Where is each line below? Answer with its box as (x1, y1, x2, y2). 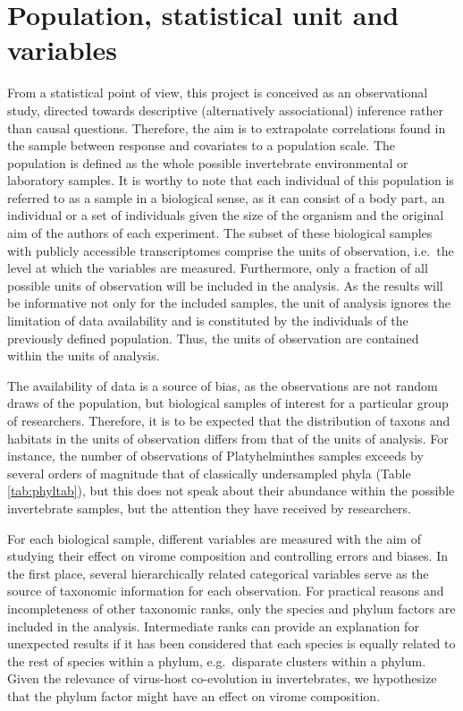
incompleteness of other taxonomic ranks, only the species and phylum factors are (7, 598, 456, 617)
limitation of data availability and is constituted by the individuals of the (7, 311, 408, 330)
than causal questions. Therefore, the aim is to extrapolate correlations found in (7, 118, 446, 137)
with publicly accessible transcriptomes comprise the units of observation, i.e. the (7, 241, 454, 259)
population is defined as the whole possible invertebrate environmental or (7, 153, 408, 172)
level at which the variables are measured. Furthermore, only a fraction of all (7, 258, 428, 277)
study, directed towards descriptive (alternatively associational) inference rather (7, 100, 443, 119)
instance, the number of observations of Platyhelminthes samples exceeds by (7, 446, 424, 465)
